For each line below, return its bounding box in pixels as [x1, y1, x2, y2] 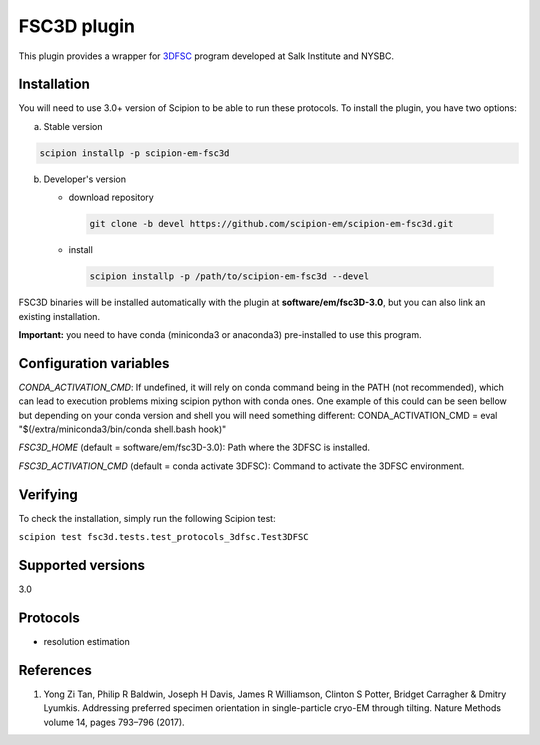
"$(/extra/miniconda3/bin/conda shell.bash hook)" [18, 423, 227, 435]
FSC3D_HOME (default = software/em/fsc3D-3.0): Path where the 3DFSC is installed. [18, 441, 370, 454]
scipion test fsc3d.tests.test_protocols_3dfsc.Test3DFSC [18, 531, 309, 543]
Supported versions [18, 556, 145, 574]
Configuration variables [18, 355, 170, 372]
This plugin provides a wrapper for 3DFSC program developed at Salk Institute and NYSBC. [18, 50, 395, 62]
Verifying [18, 486, 79, 503]
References [18, 661, 92, 679]
